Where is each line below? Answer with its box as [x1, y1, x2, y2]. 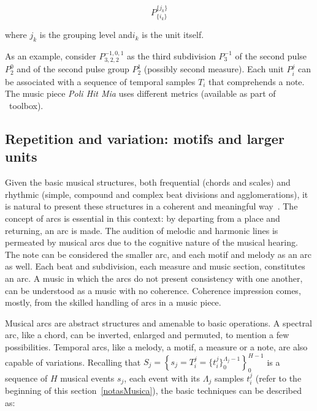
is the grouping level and [39, 28, 132, 41]
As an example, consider [5, 49, 96, 62]
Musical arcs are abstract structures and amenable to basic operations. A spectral [5, 316, 312, 329]
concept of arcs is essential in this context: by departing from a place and [5, 211, 280, 224]
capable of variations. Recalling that [5, 355, 141, 368]
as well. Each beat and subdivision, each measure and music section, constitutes [5, 260, 305, 273]
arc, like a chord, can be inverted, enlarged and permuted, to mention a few [5, 328, 289, 341]
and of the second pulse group [17, 62, 129, 75]
